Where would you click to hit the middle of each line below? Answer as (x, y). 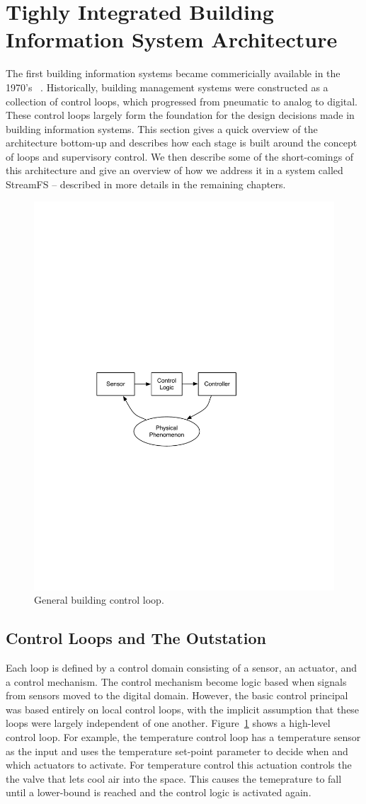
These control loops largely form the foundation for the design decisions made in (180, 115)
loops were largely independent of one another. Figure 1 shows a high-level (168, 723)
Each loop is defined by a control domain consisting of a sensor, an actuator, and (182, 667)
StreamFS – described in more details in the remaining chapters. (146, 184)
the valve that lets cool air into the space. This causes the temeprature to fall (174, 778)
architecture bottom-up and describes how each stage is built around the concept (182, 143)
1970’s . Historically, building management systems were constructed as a (167, 87)
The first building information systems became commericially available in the (173, 73)
